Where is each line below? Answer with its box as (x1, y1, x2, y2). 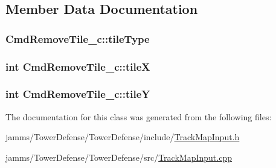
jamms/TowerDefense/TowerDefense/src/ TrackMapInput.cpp (5, 150, 232, 163)
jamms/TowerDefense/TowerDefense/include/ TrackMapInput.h (5, 131, 240, 143)
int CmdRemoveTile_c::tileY (5, 86, 150, 102)
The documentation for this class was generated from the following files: (5, 110, 272, 123)
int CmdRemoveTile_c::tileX (5, 59, 150, 74)
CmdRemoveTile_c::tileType (5, 31, 150, 46)
